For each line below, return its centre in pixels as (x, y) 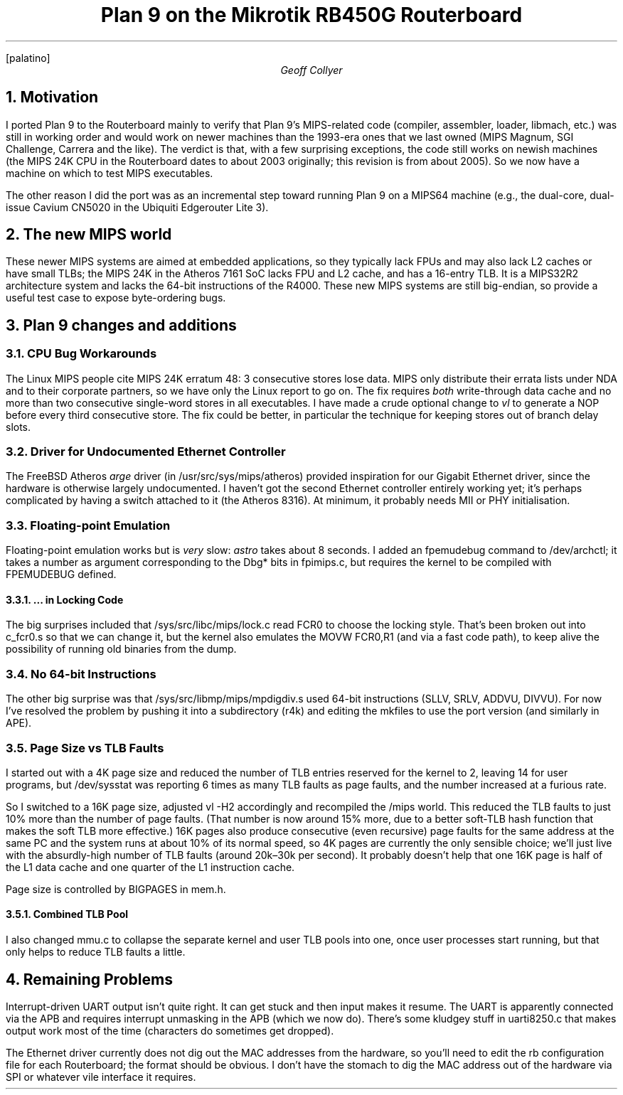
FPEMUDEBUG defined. (61, 575)
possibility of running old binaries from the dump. (121, 649)
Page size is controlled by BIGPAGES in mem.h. (116, 889)
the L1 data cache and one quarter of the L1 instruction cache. (150, 867)
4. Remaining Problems (89, 979)
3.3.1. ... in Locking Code (65, 599)
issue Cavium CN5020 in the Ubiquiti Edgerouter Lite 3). (137, 207)
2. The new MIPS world (89, 235)
